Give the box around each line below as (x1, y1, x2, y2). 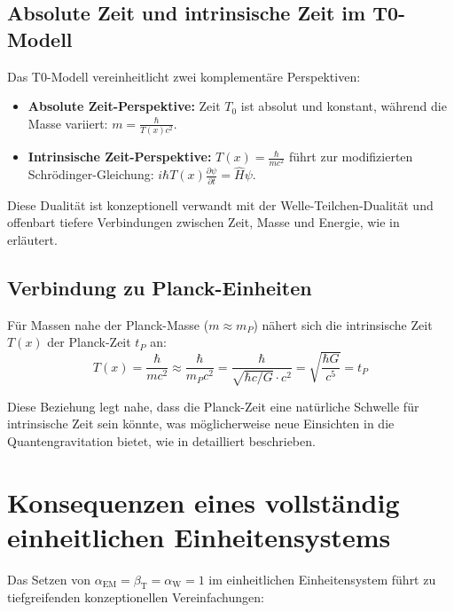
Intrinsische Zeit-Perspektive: (27, 147, 212, 166)
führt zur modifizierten (288, 147, 413, 166)
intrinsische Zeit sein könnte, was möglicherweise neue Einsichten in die (7, 414, 395, 433)
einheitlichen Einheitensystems (7, 518, 391, 554)
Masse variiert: (27, 114, 108, 132)
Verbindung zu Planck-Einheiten (7, 273, 312, 301)
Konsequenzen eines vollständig (7, 483, 400, 520)
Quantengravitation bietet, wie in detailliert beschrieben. (7, 431, 316, 450)
